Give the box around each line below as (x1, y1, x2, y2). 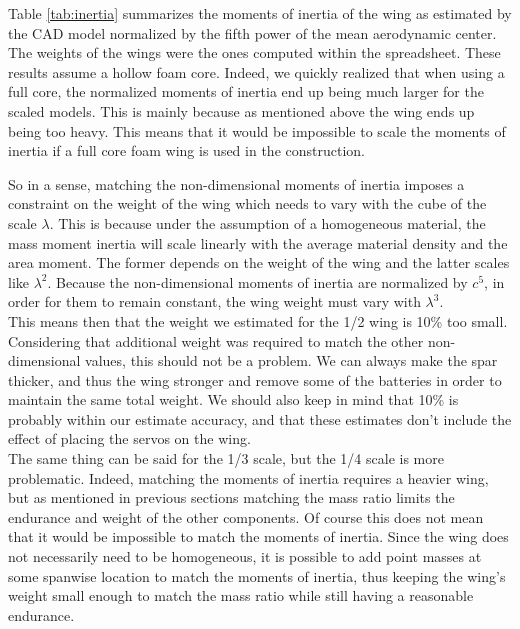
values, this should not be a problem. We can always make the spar (85, 350, 498, 371)
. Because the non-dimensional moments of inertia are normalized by (47, 271, 468, 292)
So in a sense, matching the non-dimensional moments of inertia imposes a (8, 173, 465, 194)
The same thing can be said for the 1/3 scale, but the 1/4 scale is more (8, 448, 444, 469)
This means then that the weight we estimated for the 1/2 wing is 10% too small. (8, 310, 508, 331)
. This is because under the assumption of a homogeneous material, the (49, 212, 486, 233)
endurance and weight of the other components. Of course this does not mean (8, 506, 484, 527)
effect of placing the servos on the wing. (8, 428, 251, 449)
